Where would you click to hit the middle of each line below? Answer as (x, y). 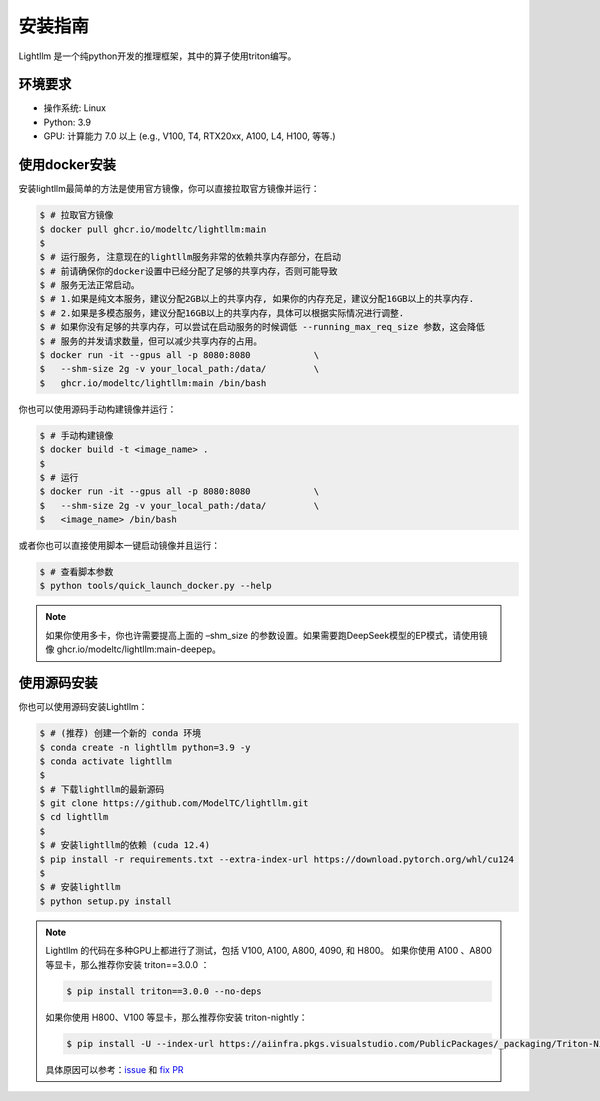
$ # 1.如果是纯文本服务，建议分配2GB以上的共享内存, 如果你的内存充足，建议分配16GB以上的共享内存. (257, 299)
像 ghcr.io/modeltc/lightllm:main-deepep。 (133, 649)
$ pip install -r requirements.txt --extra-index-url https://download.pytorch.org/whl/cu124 (277, 859)
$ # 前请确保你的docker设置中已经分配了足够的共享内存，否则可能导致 (188, 271)
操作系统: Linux (75, 108)
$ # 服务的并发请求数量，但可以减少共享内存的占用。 (151, 341)
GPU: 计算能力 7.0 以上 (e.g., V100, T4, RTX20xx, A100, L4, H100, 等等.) (189, 136)
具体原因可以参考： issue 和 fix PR (114, 1069)
